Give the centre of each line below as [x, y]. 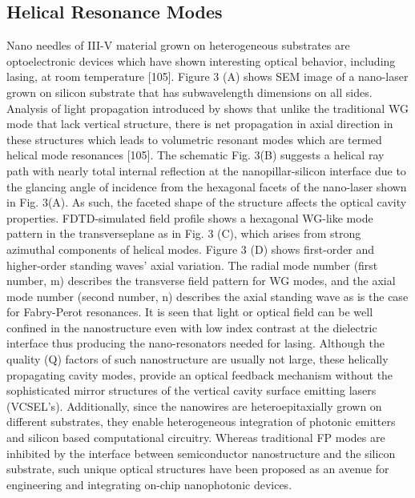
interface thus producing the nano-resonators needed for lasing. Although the [195, 343]
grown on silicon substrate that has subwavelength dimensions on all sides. [189, 92]
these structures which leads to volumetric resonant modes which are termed [194, 139]
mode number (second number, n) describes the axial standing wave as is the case [207, 296]
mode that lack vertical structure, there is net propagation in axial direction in [200, 124]
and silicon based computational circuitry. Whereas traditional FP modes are [196, 438]
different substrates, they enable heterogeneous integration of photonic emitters [201, 422]
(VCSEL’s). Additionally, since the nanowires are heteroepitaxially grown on [194, 406]
